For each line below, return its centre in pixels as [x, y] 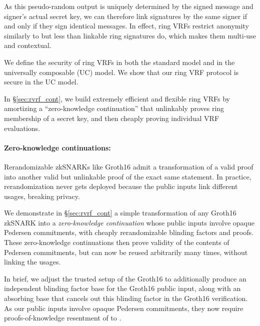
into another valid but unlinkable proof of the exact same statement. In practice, [128, 176]
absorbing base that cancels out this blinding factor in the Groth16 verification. [126, 298]
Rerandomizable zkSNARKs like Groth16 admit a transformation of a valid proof [129, 166]
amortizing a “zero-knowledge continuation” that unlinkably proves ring [114, 108]
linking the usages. [32, 262]
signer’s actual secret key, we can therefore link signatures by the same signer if [126, 16]
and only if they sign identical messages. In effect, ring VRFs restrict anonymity [126, 26]
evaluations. [22, 128]
